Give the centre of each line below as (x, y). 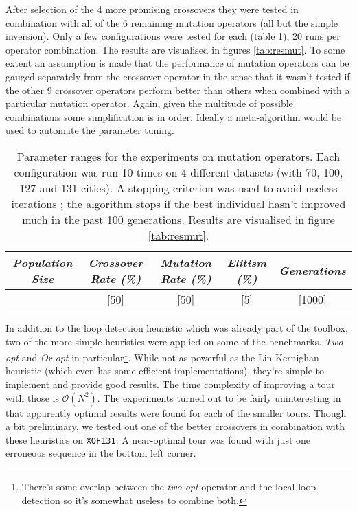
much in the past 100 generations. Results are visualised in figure (178, 219)
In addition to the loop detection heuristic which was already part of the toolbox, (177, 327)
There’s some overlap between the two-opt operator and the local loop (169, 486)
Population (43, 262)
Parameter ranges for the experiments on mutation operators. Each (178, 156)
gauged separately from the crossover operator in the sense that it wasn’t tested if (178, 76)
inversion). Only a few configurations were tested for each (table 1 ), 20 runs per (173, 36)
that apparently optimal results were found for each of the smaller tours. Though (176, 412)
